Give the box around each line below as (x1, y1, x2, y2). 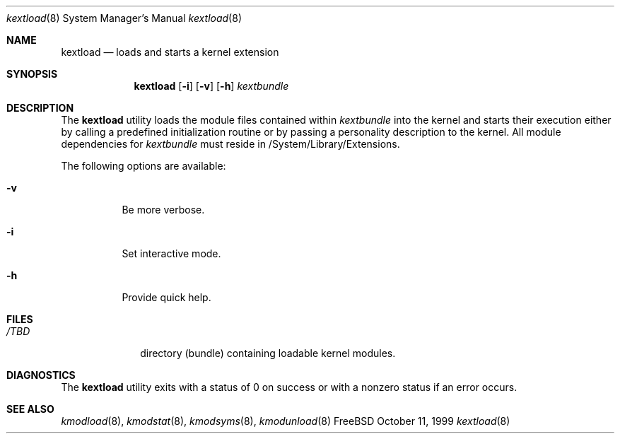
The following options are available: (61, 160, 226, 172)
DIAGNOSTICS (6, 369, 76, 381)
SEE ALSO (6, 403, 54, 415)
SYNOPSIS (6, 68, 58, 80)
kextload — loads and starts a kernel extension (61, 46, 279, 58)
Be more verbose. (122, 204, 205, 216)
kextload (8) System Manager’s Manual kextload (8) (6, 12, 242, 24)
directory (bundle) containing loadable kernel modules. (140, 347, 396, 359)
